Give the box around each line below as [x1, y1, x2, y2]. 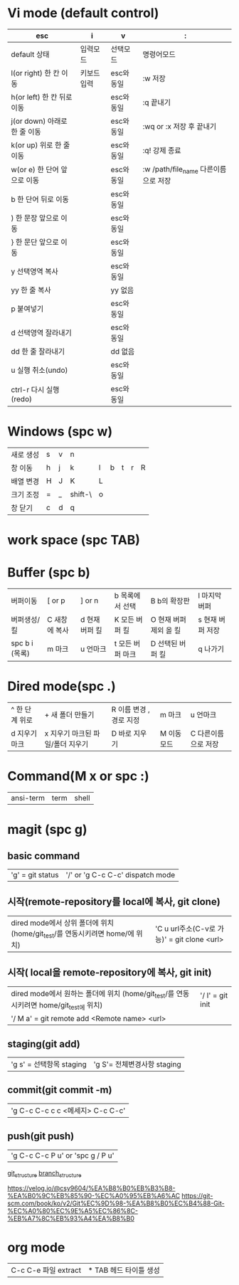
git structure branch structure [7, 1168, 82, 1179]
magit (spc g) [7, 822, 87, 837]
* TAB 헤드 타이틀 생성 [87, 1265, 160, 1275]
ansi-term [11, 793, 45, 803]
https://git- [181, 1192, 213, 1200]
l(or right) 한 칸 [11, 68, 60, 78]
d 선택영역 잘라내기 [11, 328, 73, 338]
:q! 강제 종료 [142, 145, 181, 155]
